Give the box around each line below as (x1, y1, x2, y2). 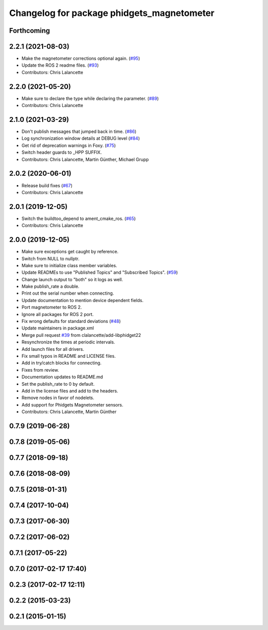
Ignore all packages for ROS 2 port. (21, 311, 94, 317)
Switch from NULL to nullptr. (21, 255, 79, 261)
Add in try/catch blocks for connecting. (21, 360, 102, 366)
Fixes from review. (21, 367, 59, 373)
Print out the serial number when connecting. (21, 290, 114, 296)
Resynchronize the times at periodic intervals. (21, 339, 115, 345)
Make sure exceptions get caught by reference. (21, 249, 119, 255)
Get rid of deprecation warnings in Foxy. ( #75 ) (21, 142, 116, 148)
